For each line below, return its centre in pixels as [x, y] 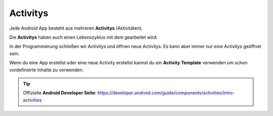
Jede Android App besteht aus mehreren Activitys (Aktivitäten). [76, 28]
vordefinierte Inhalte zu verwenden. [47, 70]
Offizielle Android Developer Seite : [60, 93]
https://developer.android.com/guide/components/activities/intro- [166, 93]
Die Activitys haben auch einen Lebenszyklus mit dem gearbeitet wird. [83, 37]
